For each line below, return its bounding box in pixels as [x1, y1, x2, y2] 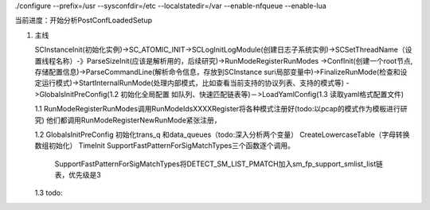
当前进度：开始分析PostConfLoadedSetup [14, 16, 153, 25]
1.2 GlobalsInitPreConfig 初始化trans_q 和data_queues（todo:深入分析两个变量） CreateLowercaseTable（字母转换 [34, 130, 410, 139]
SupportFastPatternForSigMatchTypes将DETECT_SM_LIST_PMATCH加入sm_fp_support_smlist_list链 [54, 159, 384, 169]
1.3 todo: [34, 188, 63, 198]
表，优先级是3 [54, 170, 101, 180]
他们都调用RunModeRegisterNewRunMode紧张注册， [46, 115, 222, 125]
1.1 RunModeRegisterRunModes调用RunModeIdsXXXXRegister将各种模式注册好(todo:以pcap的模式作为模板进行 [34, 104, 401, 114]
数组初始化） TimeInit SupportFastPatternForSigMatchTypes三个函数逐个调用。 [34, 141, 295, 150]
